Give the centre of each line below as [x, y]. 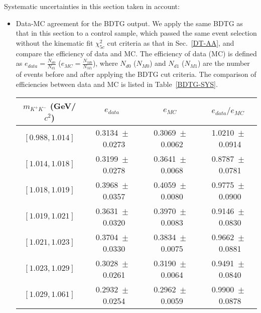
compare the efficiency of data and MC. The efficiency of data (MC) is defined [136, 53]
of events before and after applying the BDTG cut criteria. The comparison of [136, 74]
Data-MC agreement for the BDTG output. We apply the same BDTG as [129, 23]
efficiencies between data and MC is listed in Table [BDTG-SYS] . [117, 84]
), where [105, 63]
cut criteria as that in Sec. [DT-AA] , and [171, 42]
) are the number [224, 63]
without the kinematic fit [54, 42]
